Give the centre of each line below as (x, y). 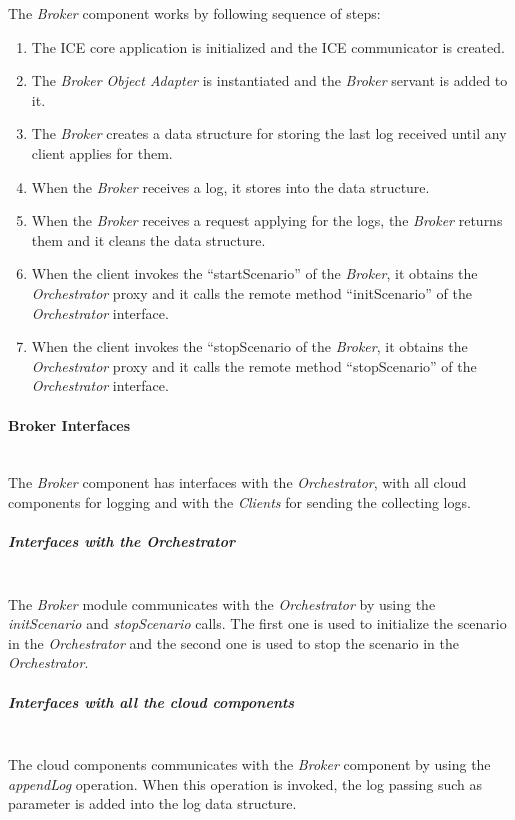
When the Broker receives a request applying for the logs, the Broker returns (267, 220)
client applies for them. (102, 152)
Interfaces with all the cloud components (151, 701)
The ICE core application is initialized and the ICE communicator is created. (268, 46)
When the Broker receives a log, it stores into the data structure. (230, 186)
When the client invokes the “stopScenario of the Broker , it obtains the (249, 346)
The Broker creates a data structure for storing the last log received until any (269, 133)
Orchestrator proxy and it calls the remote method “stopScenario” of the (254, 365)
